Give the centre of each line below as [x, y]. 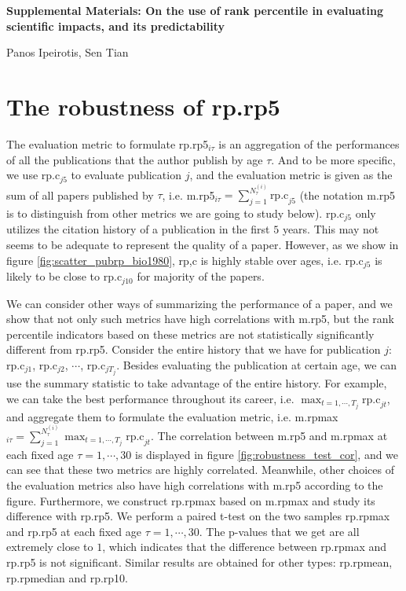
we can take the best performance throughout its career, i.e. [150, 398]
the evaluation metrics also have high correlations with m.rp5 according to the [195, 485]
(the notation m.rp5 [347, 195]
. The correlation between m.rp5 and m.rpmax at [269, 435]
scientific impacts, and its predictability [116, 26]
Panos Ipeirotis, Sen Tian [68, 52]
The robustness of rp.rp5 [143, 106]
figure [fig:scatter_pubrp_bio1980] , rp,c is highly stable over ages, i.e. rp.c [185, 260]
